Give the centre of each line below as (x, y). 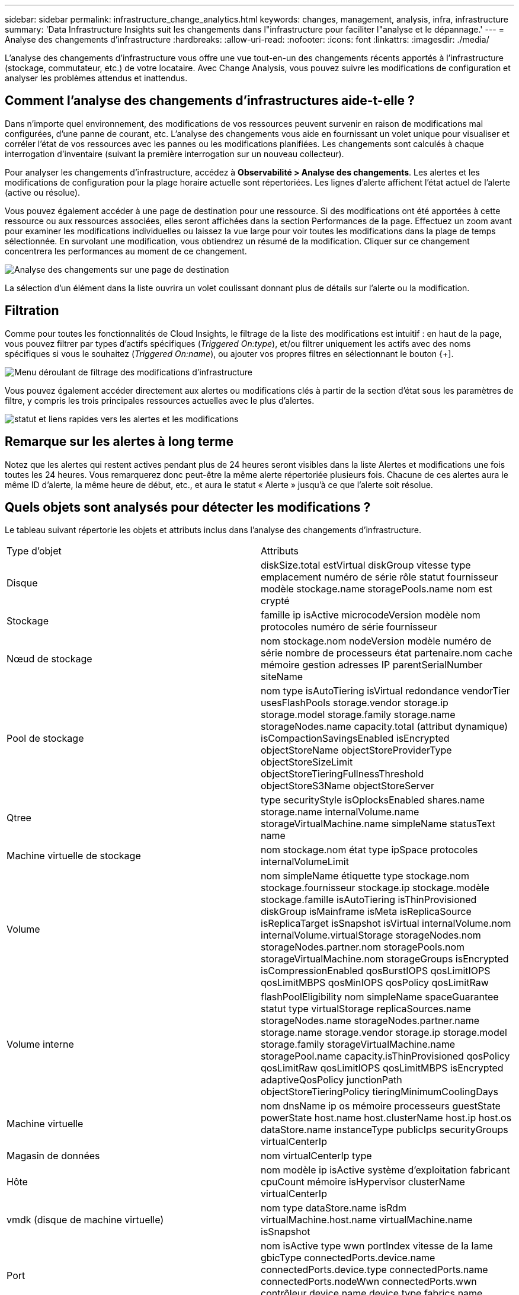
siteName (282, 677)
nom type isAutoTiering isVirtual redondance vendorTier (385, 691)
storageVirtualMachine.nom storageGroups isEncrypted (385, 959)
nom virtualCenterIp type (316, 1156)
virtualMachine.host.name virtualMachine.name (367, 1220)
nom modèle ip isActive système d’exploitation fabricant (385, 1170)
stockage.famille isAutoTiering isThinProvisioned (369, 900)
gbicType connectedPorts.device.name (348, 1258)
